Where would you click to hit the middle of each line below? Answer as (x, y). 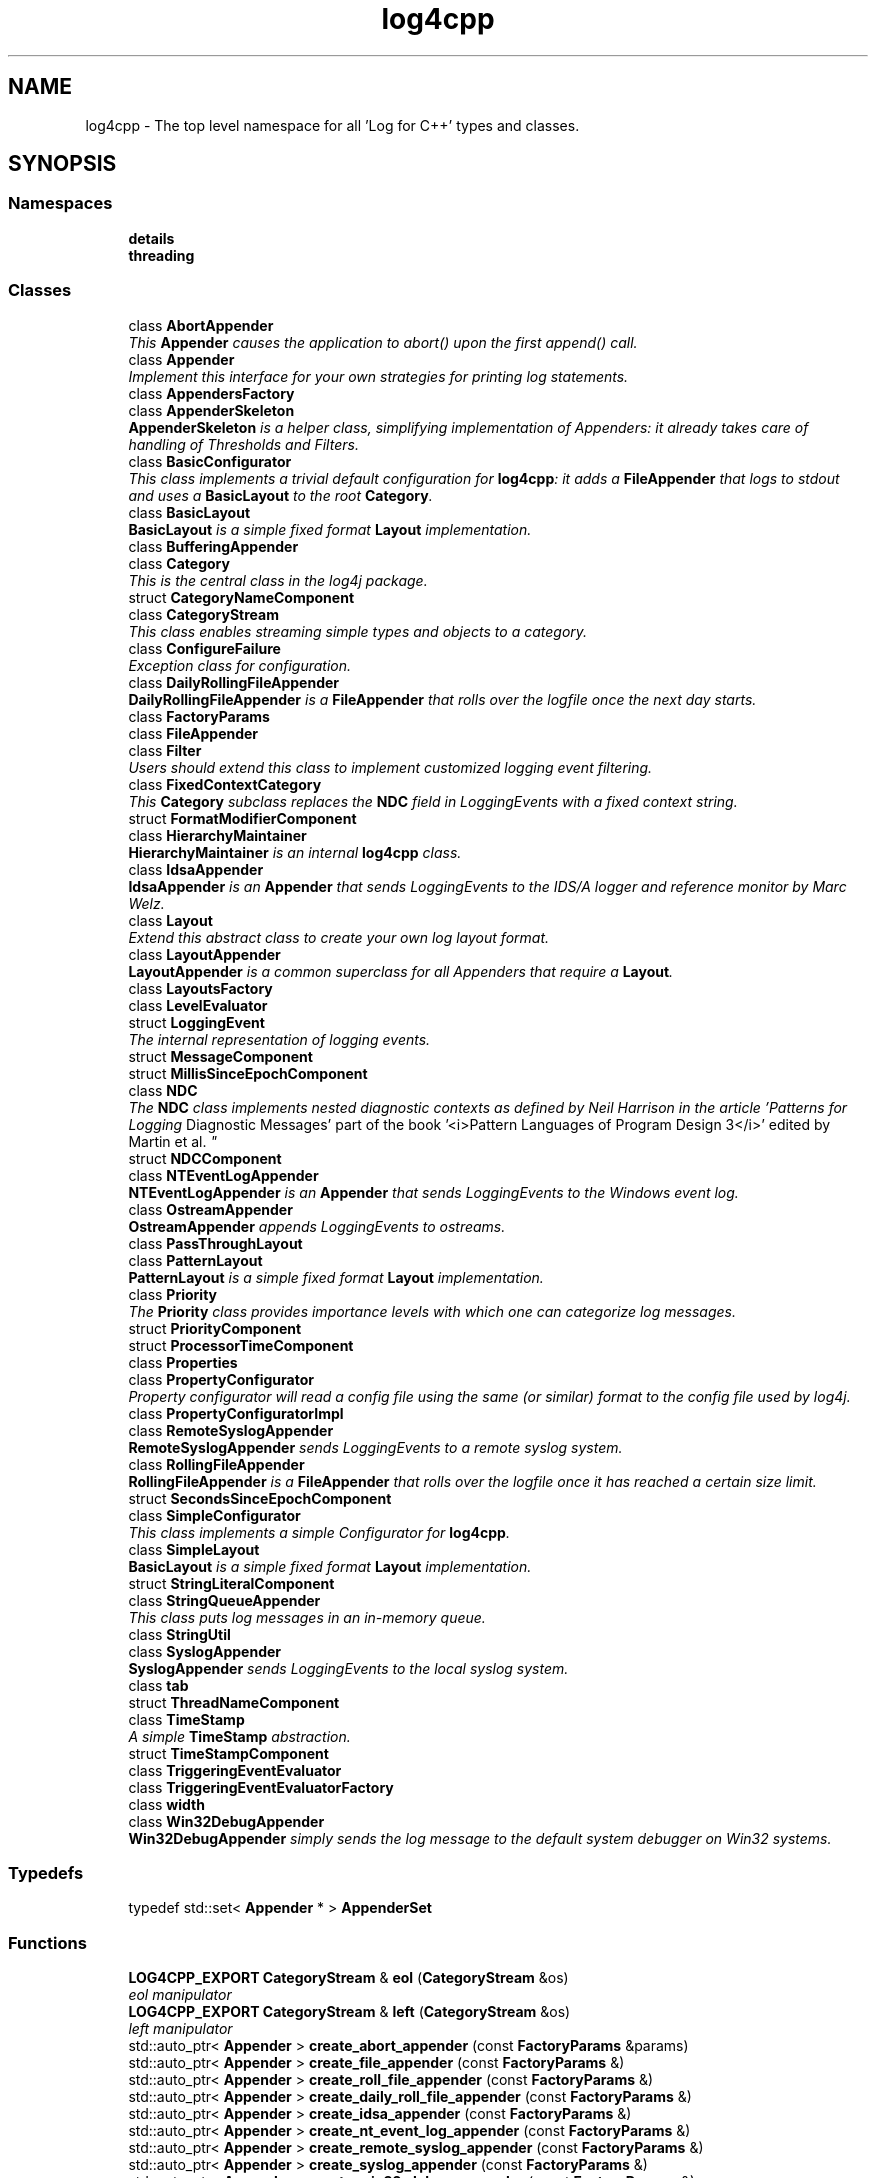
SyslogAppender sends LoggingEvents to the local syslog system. (348, 1668)
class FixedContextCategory (225, 784)
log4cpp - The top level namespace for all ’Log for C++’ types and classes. (332, 125)
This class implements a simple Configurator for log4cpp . (319, 1532)
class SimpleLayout (194, 1549)
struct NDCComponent (205, 1158)
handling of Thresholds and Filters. (243, 444)
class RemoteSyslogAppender (231, 1430)
